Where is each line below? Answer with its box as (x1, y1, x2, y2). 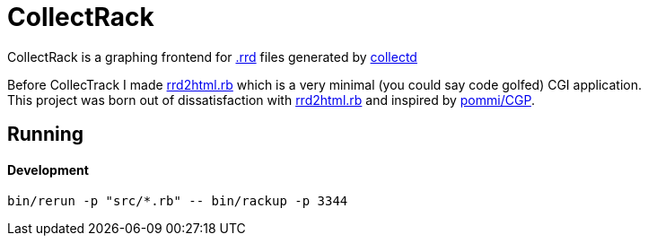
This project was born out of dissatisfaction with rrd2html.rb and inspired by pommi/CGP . (7, 91, 535, 108)
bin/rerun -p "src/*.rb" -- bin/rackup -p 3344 (7, 194, 348, 209)
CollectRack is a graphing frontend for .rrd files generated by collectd (7, 48, 417, 65)
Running (7, 123, 84, 146)
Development (7, 161, 89, 178)
